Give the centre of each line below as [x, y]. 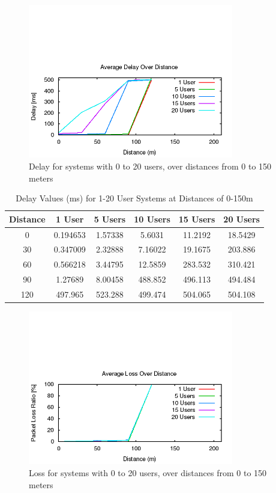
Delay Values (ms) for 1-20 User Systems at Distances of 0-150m [134, 198]
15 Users [197, 219]
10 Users [152, 219]
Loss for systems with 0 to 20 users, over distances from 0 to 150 [148, 473]
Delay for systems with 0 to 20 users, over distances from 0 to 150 [150, 166]
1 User [70, 219]
